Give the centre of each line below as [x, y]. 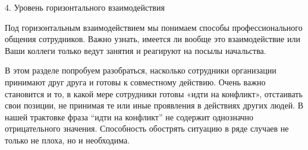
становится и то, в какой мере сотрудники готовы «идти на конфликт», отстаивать [154, 93]
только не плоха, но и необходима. [67, 140]
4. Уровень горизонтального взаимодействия [85, 7]
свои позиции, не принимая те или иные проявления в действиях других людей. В [154, 105]
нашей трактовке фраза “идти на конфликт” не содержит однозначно [129, 117]
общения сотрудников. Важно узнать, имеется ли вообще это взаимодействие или [153, 39]
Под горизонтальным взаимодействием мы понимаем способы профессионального [154, 27]
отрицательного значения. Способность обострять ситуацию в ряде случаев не [147, 128]
